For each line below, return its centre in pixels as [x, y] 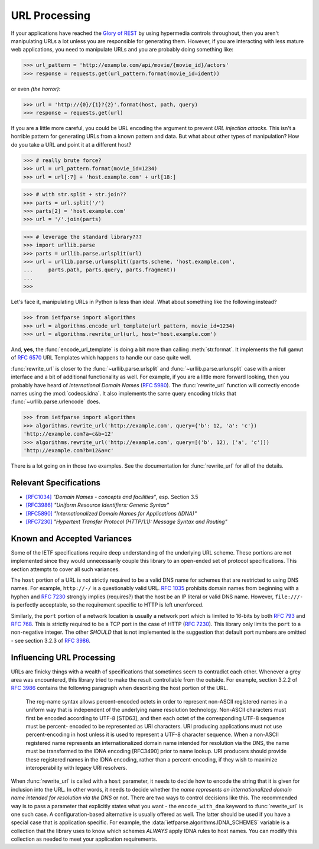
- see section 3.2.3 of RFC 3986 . [51, 640]
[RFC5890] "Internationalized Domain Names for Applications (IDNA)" [111, 513]
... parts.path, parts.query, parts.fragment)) [100, 270]
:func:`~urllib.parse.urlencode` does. [56, 401]
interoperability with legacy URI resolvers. [77, 767]
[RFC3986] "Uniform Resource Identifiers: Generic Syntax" [97, 505]
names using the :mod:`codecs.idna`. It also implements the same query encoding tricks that [123, 393]
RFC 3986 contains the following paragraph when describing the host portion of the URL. [120, 688]
